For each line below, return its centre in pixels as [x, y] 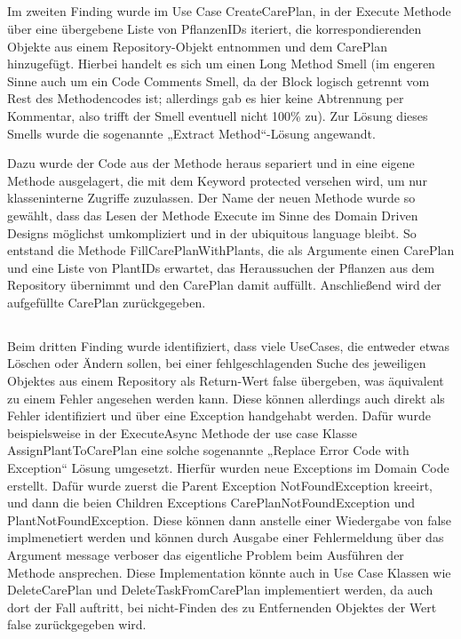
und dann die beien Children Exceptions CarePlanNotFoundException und [211, 503]
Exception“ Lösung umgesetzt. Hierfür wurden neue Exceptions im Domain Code [228, 468]
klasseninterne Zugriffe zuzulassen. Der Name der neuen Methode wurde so [211, 198]
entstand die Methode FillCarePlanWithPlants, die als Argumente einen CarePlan [231, 250]
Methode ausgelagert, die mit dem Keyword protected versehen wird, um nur [217, 180]
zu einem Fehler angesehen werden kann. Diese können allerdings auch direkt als [226, 398]
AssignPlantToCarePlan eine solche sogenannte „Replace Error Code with [208, 450]
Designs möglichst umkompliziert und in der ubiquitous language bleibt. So [212, 232]
